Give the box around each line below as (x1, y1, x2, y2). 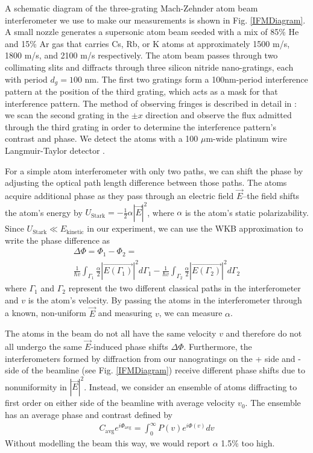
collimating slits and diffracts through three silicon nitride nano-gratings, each (5, 60, 294, 73)
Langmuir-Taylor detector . (5, 144, 105, 156)
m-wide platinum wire (206, 132, 287, 145)
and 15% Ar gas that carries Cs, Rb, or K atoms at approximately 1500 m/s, (5, 37, 290, 49)
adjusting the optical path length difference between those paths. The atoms (5, 176, 287, 189)
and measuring (98, 306, 153, 319)
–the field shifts (242, 189, 300, 201)
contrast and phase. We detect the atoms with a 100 (5, 132, 198, 145)
